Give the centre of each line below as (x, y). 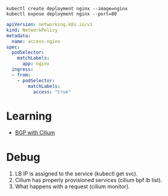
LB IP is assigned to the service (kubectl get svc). (76, 174)
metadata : (19, 36)
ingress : (23, 69)
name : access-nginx (36, 41)
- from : (21, 75)
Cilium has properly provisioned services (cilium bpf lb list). (89, 180)
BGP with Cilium (35, 133)
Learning (29, 116)
